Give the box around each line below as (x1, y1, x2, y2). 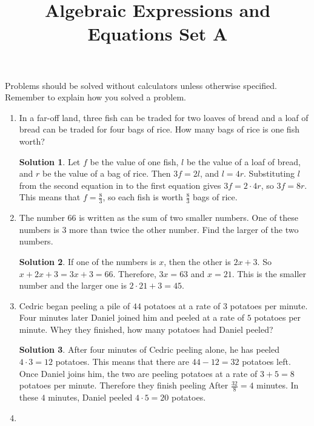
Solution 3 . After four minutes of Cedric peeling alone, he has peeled (19, 343, 280, 356)
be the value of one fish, (90, 155, 179, 168)
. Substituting (243, 167, 295, 180)
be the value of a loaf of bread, (186, 155, 301, 168)
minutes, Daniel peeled (48, 391, 133, 404)
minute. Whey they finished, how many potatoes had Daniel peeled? (19, 323, 273, 335)
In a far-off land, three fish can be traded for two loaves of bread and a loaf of (19, 111, 309, 123)
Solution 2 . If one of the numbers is (19, 255, 156, 267)
